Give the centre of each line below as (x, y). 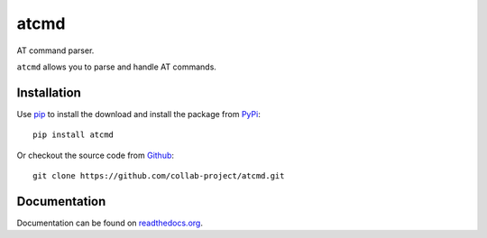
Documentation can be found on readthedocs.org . (110, 223)
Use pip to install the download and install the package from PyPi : (138, 114)
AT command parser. (55, 50)
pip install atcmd (74, 135)
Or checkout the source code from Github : (96, 155)
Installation (49, 92)
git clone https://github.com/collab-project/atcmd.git (159, 176)
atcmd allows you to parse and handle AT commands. (116, 67)
